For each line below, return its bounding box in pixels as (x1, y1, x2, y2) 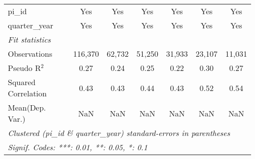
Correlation (8, 88, 47, 99)
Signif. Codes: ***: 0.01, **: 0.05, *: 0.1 (8, 141, 148, 153)
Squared (8, 76, 36, 88)
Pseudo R (8, 62, 41, 73)
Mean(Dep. (8, 102, 46, 113)
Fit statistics (8, 34, 51, 45)
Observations (8, 48, 52, 59)
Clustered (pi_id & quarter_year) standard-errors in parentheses (8, 127, 230, 138)
